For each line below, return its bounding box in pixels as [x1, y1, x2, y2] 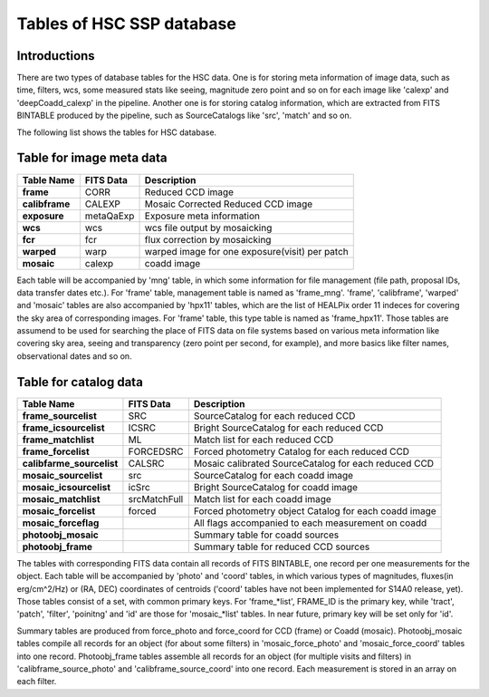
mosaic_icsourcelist [22, 480, 111, 493]
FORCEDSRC [128, 445, 184, 458]
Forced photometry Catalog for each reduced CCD [193, 445, 410, 458]
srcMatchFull [128, 492, 184, 505]
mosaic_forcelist [22, 504, 96, 517]
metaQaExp [84, 209, 135, 222]
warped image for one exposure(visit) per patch [144, 245, 349, 257]
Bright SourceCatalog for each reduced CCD [193, 421, 384, 434]
